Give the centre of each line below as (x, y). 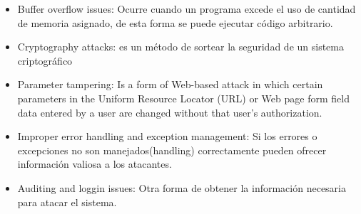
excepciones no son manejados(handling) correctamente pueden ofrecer (172, 150)
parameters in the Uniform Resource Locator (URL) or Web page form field (183, 98)
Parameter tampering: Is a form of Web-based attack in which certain (170, 84)
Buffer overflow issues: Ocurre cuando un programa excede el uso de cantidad (187, 9)
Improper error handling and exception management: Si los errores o (167, 136)
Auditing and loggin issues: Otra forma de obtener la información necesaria (182, 187)
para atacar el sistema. (67, 202)
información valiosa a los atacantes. (95, 164)
